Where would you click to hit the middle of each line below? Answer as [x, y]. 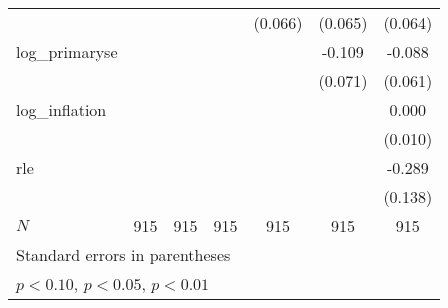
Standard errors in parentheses [123, 254]
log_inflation [61, 109]
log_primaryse [67, 51]
